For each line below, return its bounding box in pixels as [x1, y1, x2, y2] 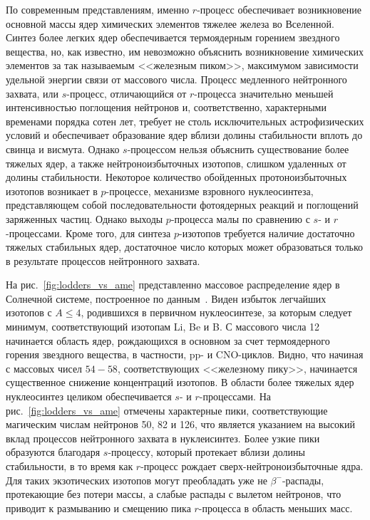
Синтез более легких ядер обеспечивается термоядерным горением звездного [6, 30, 340, 45]
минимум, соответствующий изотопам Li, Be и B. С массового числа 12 [6, 319, 320, 334]
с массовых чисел [6, 360, 83, 375]
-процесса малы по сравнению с [170, 211, 310, 226]
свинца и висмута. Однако [6, 141, 120, 156]
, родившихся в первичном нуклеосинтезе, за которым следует [81, 305, 352, 320]
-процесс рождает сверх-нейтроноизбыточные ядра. [140, 459, 364, 473]
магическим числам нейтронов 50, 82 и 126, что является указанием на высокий [6, 417, 355, 432]
